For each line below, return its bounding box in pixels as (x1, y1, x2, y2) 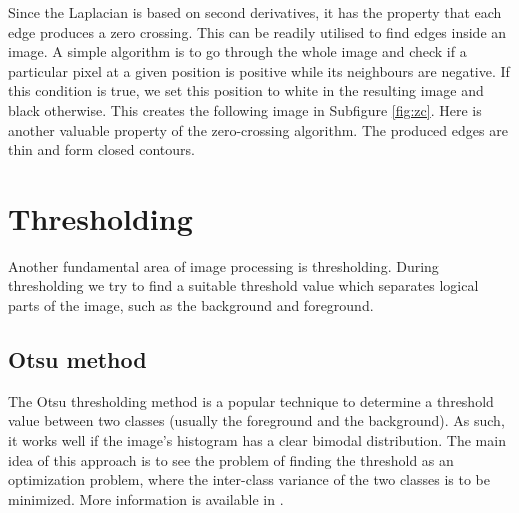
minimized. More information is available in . (8, 488, 284, 509)
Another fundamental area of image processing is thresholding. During (8, 255, 439, 276)
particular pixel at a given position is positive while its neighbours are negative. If (8, 60, 510, 81)
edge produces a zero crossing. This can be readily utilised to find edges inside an (8, 21, 507, 42)
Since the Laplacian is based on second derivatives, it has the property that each (8, 2, 502, 22)
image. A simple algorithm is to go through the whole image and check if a (8, 41, 467, 62)
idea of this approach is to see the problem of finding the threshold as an (8, 449, 454, 470)
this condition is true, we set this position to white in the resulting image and (8, 80, 484, 101)
